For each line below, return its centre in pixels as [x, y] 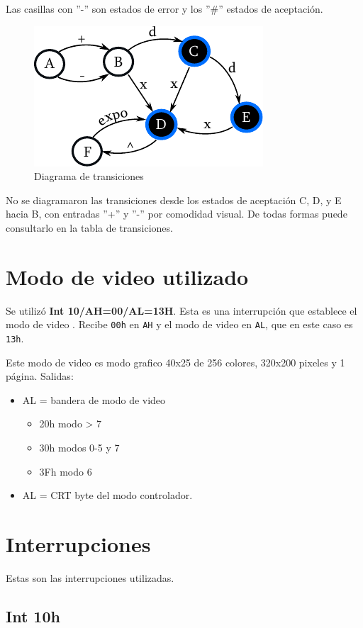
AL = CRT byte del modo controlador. [107, 495]
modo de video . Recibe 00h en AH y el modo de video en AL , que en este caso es [179, 324]
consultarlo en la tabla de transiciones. [89, 227]
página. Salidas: [40, 376]
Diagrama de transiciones [89, 176]
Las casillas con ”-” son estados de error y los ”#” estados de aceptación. [164, 9]
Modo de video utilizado [127, 276]
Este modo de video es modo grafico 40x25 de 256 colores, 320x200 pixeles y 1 [175, 362]
